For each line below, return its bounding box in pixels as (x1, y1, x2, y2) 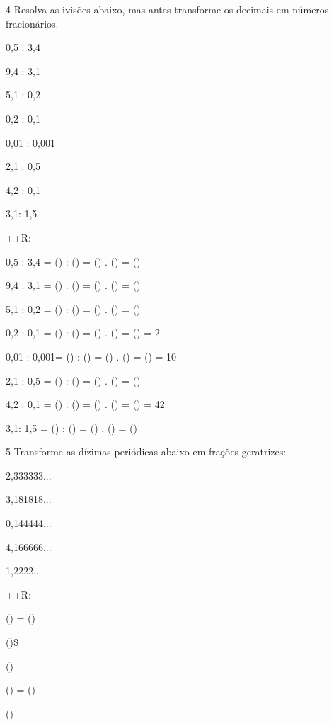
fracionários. (6, 16, 59, 30)
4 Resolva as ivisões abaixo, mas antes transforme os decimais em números (6, 2, 329, 16)
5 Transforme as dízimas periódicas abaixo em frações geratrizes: (6, 444, 287, 459)
